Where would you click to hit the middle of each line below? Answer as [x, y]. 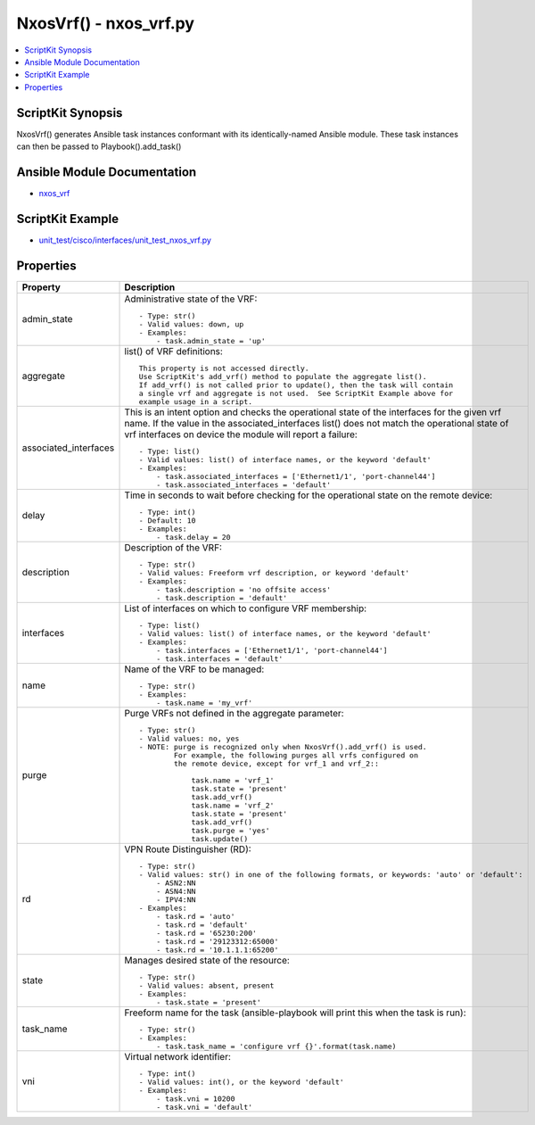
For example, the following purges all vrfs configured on [296, 755]
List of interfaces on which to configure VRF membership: [246, 608]
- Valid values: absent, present [206, 985]
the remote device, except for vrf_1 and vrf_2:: [276, 763]
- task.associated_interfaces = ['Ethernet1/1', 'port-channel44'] [296, 476]
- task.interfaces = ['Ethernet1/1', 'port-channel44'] [272, 650]
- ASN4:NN [176, 891]
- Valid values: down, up [191, 324]
